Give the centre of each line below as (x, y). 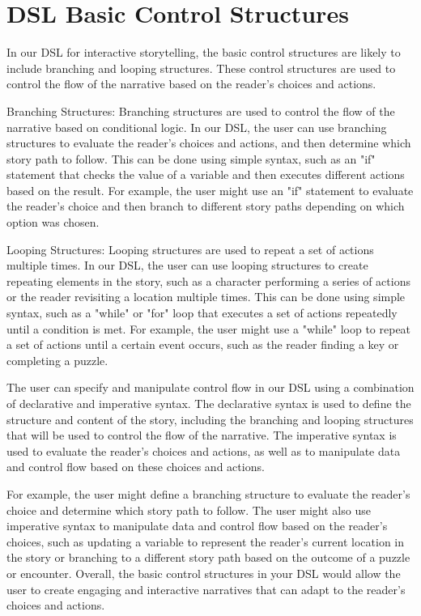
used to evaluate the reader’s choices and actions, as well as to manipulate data (204, 450)
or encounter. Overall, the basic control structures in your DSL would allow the (204, 573)
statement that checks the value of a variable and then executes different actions (206, 174)
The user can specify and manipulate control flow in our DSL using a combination (210, 387)
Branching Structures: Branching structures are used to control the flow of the (201, 110)
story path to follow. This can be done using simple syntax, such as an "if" (191, 158)
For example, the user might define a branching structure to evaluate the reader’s (208, 493)
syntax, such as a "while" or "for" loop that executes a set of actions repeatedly (202, 313)
